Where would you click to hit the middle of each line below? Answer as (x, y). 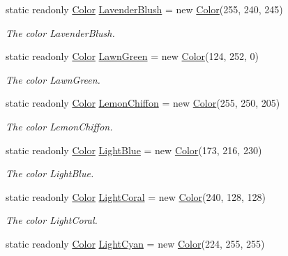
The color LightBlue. (50, 173)
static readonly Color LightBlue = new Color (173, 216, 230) (134, 150)
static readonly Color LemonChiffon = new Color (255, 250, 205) (143, 103)
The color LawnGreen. (53, 79)
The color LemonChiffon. (59, 126)
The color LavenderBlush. (60, 32)
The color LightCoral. (52, 220)
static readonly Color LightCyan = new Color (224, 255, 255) (135, 243)
